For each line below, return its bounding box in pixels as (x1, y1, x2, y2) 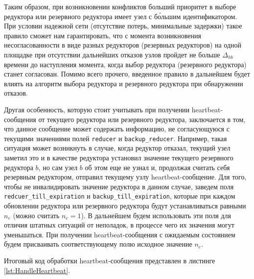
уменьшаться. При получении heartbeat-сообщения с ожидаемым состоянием (4, 229, 235, 239)
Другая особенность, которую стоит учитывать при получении (4, 104, 190, 114)
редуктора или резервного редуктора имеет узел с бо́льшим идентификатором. (4, 11, 237, 21)
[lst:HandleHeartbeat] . (4, 265, 70, 275)
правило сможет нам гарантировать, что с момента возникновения (4, 30, 201, 40)
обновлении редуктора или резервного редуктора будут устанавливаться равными (4, 201, 246, 210)
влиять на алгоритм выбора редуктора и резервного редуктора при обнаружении (4, 78, 243, 88)
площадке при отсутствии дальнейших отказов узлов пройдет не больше (4, 49, 220, 59)
